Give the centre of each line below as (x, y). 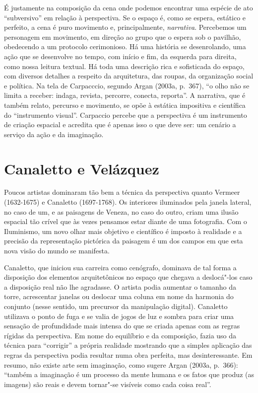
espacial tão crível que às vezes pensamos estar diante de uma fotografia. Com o (126, 221)
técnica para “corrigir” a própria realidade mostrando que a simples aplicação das (128, 345)
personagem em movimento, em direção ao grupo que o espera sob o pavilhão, (123, 37)
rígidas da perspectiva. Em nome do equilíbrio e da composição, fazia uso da (120, 335)
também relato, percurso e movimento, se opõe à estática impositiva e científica (125, 105)
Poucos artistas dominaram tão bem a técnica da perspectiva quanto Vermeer (122, 192)
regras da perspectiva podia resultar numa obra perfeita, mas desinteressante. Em (128, 354)
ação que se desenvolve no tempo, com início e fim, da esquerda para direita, (120, 56)
